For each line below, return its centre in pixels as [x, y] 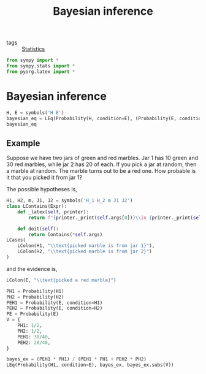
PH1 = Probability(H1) [35, 291]
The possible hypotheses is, [42, 189]
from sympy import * [33, 60]
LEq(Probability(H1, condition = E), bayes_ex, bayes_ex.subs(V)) [90, 365]
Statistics [33, 49]
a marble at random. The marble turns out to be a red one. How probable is [101, 171]
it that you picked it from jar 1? [44, 177]
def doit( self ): [38, 229]
